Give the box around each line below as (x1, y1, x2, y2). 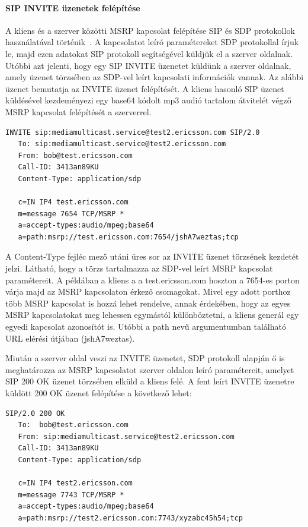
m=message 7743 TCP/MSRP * (18, 490, 124, 499)
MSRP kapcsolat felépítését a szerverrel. (5, 105, 152, 118)
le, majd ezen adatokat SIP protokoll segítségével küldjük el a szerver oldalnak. (5, 47, 293, 59)
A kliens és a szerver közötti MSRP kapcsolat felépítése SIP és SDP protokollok (5, 24, 295, 36)
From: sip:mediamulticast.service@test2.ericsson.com (18, 432, 235, 441)
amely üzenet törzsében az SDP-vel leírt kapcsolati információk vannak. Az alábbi (5, 71, 304, 83)
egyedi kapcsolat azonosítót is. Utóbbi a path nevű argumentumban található (5, 320, 286, 333)
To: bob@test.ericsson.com (18, 421, 129, 430)
